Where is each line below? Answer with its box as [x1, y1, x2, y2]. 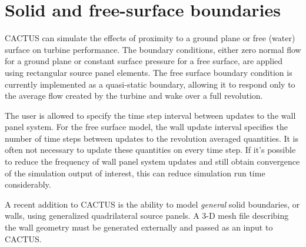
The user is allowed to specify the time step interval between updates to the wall [5, 109, 296, 121]
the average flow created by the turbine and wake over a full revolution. [5, 89, 263, 102]
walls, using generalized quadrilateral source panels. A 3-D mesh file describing [5, 209, 289, 222]
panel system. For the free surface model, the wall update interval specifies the [5, 121, 288, 133]
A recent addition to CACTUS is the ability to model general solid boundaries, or [5, 198, 300, 210]
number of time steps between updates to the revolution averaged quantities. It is [5, 132, 299, 144]
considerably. [5, 178, 51, 191]
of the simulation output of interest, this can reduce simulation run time [5, 166, 265, 179]
